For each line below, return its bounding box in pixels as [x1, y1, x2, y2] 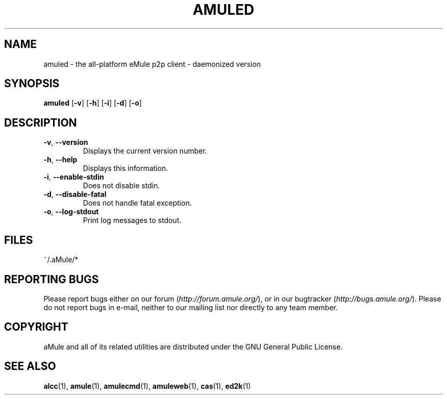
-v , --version [43, 138, 88, 147]
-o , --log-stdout [43, 207, 99, 216]
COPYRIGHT [4, 320, 68, 334]
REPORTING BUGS [4, 272, 99, 286]
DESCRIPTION [4, 116, 77, 129]
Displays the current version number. [83, 146, 207, 156]
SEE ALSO [4, 360, 56, 373]
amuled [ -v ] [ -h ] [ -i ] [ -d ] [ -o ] [43, 98, 142, 108]
